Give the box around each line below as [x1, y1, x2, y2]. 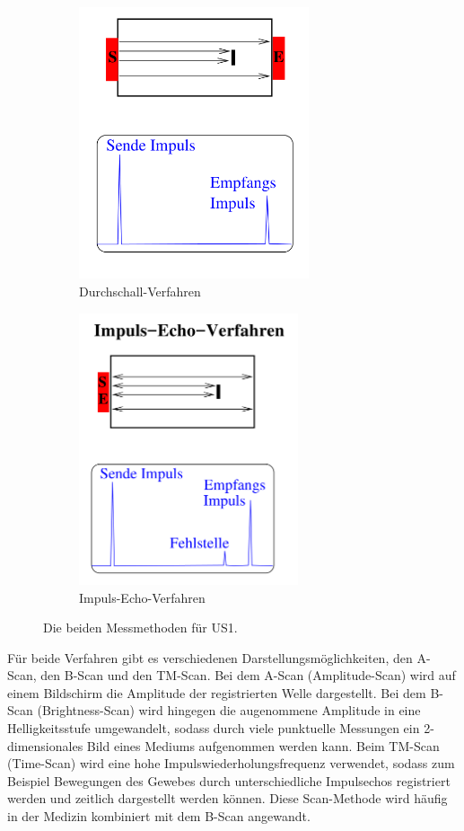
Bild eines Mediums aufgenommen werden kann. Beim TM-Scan [86, 736, 440, 755]
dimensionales [7, 736, 83, 755]
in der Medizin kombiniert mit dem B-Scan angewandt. [7, 807, 311, 826]
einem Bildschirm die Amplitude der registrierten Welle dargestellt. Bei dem [7, 683, 426, 702]
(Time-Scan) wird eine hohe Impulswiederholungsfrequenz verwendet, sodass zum [7, 754, 455, 773]
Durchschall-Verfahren [79, 281, 201, 300]
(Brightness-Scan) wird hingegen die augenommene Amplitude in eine [37, 701, 421, 720]
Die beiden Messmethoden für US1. [43, 618, 238, 637]
